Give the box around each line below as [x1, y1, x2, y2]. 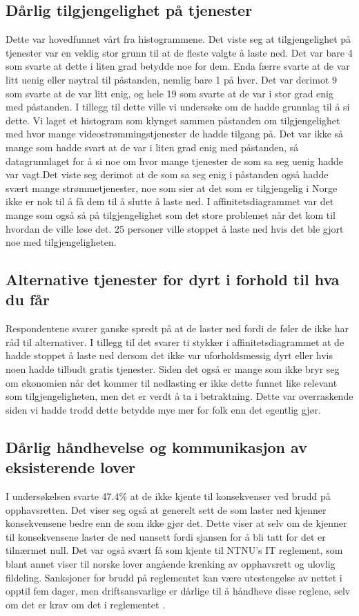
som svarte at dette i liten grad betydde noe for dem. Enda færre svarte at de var [6, 59, 350, 73]
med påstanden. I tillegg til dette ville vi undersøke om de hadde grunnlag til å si [6, 99, 350, 114]
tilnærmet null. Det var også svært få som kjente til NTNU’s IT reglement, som [6, 543, 343, 557]
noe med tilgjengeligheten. [6, 235, 117, 249]
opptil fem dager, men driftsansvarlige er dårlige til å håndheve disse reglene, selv [6, 584, 351, 598]
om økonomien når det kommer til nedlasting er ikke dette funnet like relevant [6, 375, 338, 389]
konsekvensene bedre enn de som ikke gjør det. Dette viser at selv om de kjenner [6, 516, 347, 530]
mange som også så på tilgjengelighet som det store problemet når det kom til [6, 207, 336, 222]
